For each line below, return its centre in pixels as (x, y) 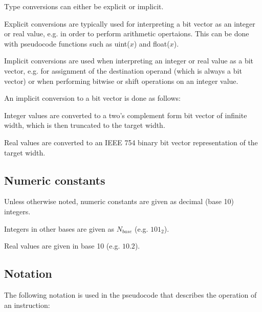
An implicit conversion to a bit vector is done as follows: (92, 98)
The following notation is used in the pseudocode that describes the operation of (130, 294)
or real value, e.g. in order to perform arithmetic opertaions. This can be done (127, 34)
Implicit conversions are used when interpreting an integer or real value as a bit (129, 61)
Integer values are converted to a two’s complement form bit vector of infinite (126, 115)
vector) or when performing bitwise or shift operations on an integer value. (121, 81)
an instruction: (27, 305)
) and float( (152, 43)
